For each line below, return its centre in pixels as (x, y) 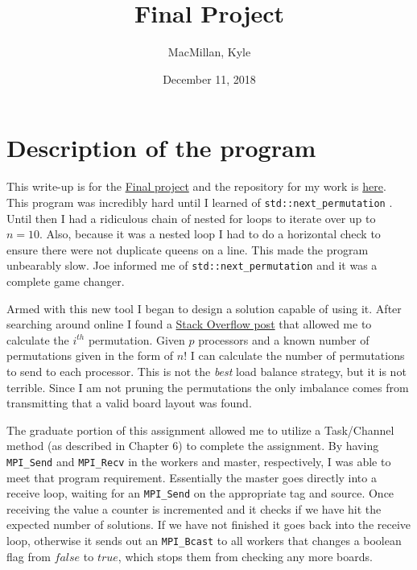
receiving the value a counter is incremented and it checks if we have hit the (194, 508)
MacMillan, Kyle (209, 52)
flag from (29, 556)
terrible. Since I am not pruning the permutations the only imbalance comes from (208, 387)
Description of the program (161, 148)
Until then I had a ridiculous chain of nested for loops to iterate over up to (191, 218)
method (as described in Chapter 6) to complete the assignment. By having (193, 446)
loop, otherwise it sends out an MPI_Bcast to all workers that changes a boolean (204, 540)
